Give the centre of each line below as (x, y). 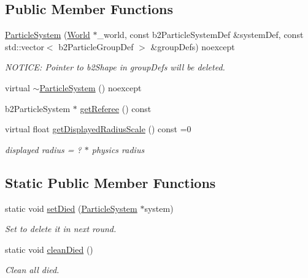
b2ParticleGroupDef (96, 46)
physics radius (118, 149)
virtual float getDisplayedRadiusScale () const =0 (98, 129)
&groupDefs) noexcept (193, 46)
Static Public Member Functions (110, 182)
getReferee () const (116, 108)
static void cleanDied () (49, 249)
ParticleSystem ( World (48, 35)
